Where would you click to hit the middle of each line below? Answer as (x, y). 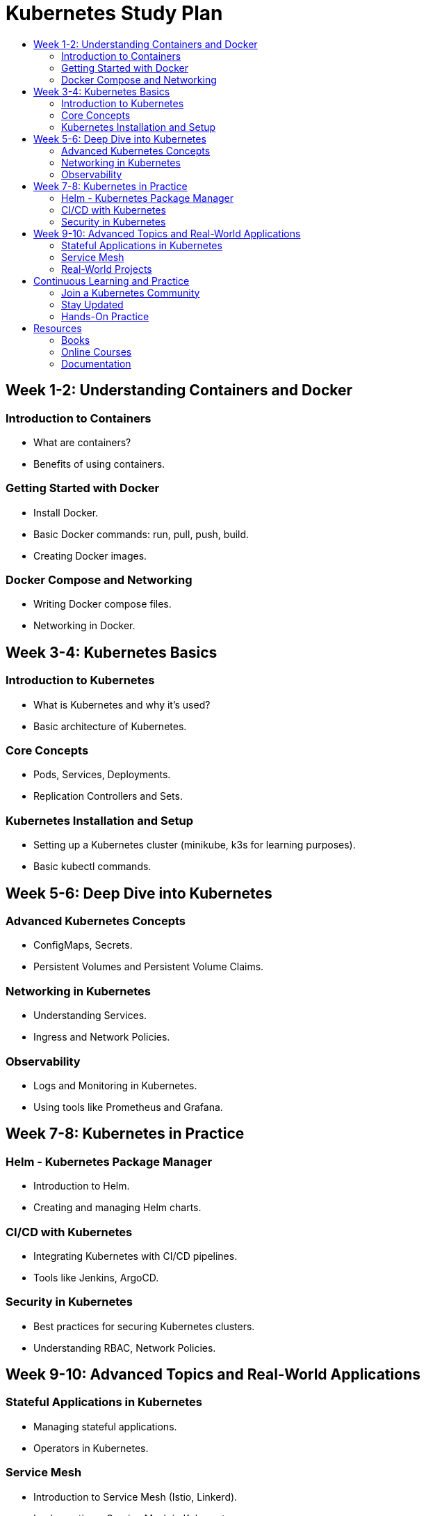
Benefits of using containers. (99, 464)
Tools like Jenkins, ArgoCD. (96, 1277)
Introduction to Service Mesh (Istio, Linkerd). (136, 1497)
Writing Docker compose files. (103, 604)
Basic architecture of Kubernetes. (110, 726)
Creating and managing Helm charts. (117, 1208)
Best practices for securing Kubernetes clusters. (144, 1326)
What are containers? (82, 442)
